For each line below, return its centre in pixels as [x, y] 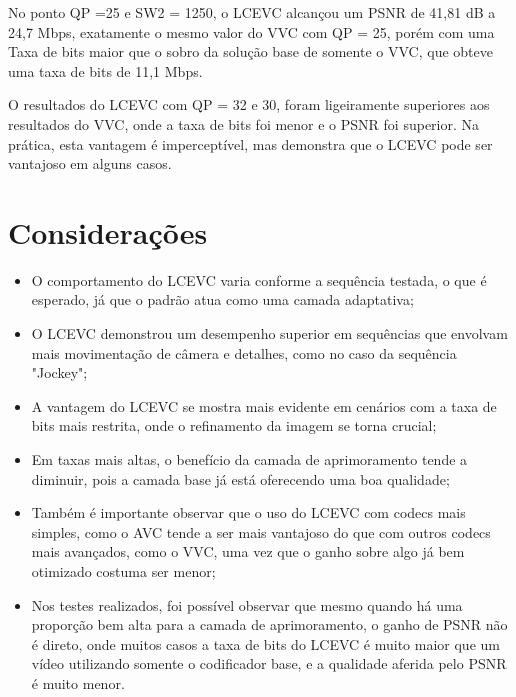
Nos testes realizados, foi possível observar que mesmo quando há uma [247, 604]
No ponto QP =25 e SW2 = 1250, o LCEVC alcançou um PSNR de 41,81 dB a [252, 12]
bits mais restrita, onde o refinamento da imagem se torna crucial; [234, 425]
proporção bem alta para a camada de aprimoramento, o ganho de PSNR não [269, 624]
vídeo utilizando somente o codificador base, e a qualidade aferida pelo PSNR [269, 663]
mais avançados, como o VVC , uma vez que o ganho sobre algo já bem [248, 551]
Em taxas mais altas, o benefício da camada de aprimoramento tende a [249, 459]
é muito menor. [78, 682]
